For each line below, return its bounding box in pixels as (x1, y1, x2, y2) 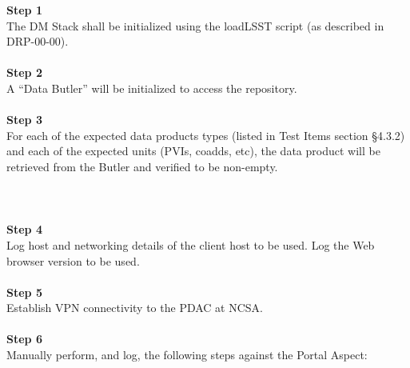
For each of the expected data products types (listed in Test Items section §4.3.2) (6, 126, 405, 143)
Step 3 (6, 111, 42, 128)
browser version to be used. (6, 252, 140, 269)
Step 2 (6, 64, 42, 81)
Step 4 (6, 221, 42, 238)
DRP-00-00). (6, 33, 69, 50)
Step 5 (6, 283, 42, 300)
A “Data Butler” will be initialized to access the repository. (6, 79, 297, 96)
